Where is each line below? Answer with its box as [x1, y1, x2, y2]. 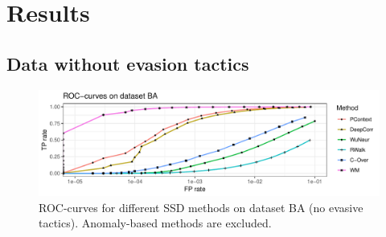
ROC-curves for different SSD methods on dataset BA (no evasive [39, 198, 363, 215]
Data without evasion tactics [6, 51, 249, 76]
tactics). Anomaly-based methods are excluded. [39, 215, 272, 231]
